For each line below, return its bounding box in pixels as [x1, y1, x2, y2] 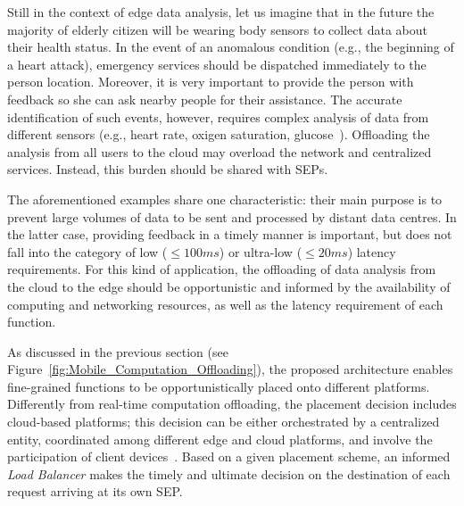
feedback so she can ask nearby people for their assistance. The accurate [7, 89, 402, 108]
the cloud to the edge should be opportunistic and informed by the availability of [7, 277, 451, 295]
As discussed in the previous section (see [7, 342, 228, 361]
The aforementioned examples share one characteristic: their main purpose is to [7, 189, 443, 208]
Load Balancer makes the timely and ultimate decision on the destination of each [7, 464, 451, 483]
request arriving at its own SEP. [7, 482, 183, 501]
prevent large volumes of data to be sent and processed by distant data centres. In [7, 207, 457, 226]
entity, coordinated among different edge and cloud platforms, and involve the [7, 429, 433, 448]
